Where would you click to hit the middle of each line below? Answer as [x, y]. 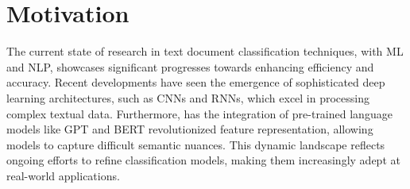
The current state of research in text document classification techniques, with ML [205, 51]
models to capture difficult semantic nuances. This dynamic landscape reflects [196, 144]
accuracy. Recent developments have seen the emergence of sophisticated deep [196, 82]
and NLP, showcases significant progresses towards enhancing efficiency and [190, 66]
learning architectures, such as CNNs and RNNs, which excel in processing [188, 97]
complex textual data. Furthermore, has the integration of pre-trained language [199, 113]
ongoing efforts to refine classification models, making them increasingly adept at [203, 160]
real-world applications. [63, 175]
